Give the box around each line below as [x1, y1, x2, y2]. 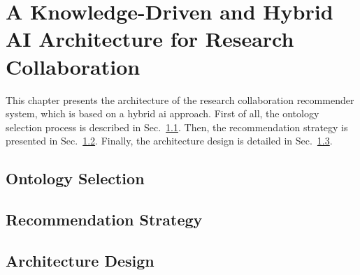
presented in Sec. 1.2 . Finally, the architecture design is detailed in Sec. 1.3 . [6, 133, 333, 148]
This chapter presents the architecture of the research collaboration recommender [6, 92, 354, 107]
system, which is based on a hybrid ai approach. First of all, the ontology [6, 106, 319, 121]
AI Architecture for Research [6, 24, 294, 53]
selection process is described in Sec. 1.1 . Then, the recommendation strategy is [6, 119, 348, 134]
